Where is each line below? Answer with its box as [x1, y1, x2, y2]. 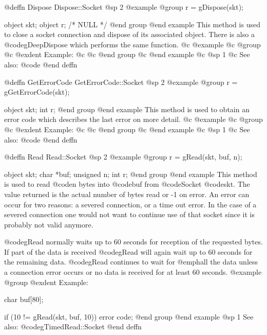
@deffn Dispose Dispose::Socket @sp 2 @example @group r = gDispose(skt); [4, 2, 243, 12]
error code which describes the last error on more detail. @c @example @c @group [4, 114, 263, 125]
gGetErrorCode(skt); [4, 86, 70, 97]
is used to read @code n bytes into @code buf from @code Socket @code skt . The [4, 179, 250, 189]
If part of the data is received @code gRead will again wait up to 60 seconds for [4, 246, 253, 257]
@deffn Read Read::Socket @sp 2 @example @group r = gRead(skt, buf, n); [4, 151, 242, 162]
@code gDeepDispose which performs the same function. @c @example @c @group [4, 39, 261, 49]
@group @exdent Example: [4, 276, 88, 287]
